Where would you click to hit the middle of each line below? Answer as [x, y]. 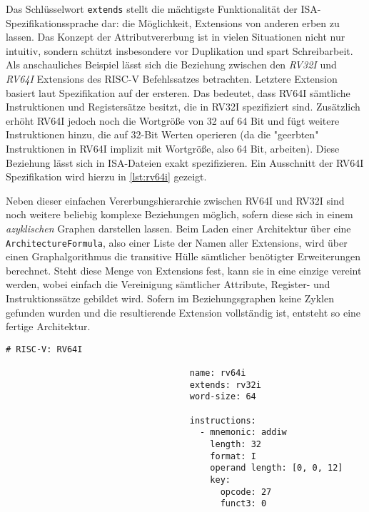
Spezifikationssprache [52, 22]
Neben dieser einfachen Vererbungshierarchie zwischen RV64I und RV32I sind [175, 200]
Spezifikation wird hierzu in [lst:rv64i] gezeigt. [106, 176]
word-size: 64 [223, 397]
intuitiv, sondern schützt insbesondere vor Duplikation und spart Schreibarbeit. [180, 50]
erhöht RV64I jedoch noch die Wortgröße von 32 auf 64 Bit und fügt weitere [173, 120]
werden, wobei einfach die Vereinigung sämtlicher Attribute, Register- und [168, 284]
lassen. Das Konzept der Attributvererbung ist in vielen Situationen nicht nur [176, 37]
